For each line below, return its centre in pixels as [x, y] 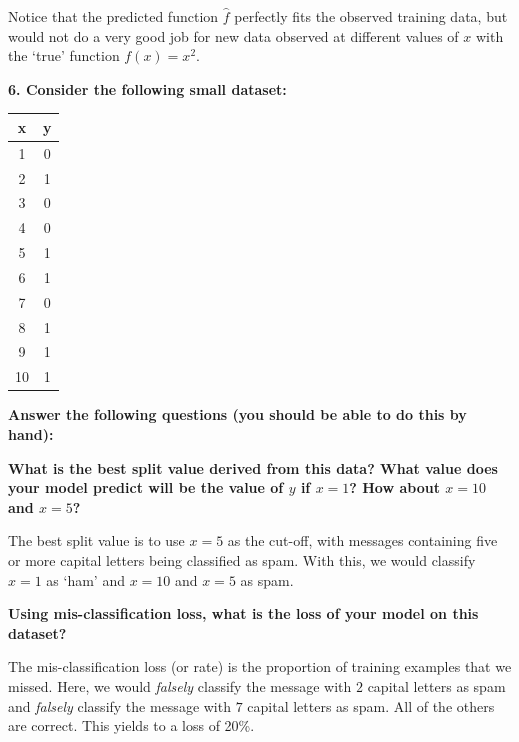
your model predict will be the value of [146, 487]
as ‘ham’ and [85, 579]
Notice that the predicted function [113, 16]
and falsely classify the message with [119, 705]
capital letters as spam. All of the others [371, 705]
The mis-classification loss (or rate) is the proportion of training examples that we [260, 666]
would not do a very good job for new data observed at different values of [233, 35]
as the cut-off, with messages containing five [362, 540]
